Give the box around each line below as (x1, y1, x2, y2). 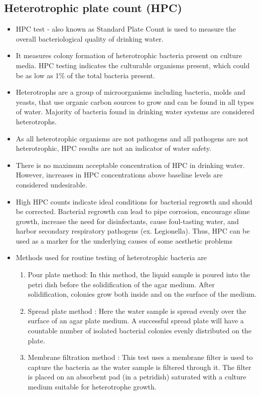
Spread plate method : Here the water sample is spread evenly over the (28, 305, 246, 316)
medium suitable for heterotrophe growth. (28, 381, 157, 392)
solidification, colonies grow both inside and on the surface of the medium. (28, 289, 256, 299)
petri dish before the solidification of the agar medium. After (28, 279, 215, 289)
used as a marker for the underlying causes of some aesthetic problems (16, 235, 232, 246)
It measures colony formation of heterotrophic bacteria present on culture (16, 50, 242, 61)
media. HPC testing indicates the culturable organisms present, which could (16, 60, 250, 70)
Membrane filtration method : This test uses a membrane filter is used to (28, 352, 253, 362)
